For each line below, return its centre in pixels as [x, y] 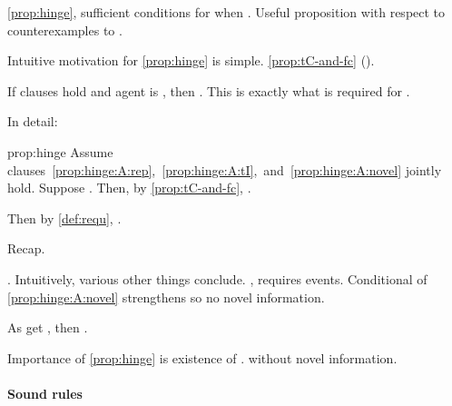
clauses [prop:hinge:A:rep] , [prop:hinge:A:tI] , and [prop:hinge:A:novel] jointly [225, 169]
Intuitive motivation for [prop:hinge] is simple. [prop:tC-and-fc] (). [191, 60]
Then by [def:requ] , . [64, 218]
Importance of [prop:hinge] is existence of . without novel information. [202, 357]
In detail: [33, 121]
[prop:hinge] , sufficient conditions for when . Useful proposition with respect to [226, 12]
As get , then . [48, 327]
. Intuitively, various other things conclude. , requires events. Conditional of [217, 278]
